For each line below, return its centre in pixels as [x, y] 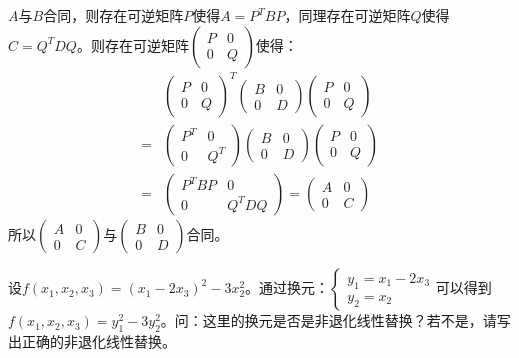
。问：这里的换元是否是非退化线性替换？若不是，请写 [335, 320]
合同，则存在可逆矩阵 [113, 15]
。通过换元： [287, 287]
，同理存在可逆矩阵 [347, 15]
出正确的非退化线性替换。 [92, 340]
